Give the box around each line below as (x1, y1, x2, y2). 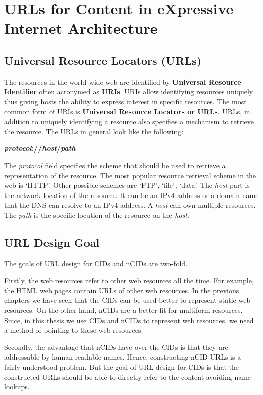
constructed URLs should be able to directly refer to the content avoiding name (4, 371, 251, 382)
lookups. (4, 381, 30, 392)
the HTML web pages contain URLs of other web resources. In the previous (4, 285, 239, 295)
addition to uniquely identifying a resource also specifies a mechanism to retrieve (4, 116, 254, 127)
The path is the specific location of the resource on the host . (4, 209, 189, 220)
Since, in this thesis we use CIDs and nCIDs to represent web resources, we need (4, 314, 254, 325)
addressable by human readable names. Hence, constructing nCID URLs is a (4, 351, 241, 362)
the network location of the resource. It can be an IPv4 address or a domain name (4, 189, 259, 200)
